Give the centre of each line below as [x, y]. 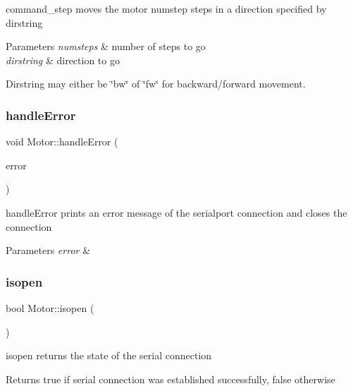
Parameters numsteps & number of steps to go [106, 46]
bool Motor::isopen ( [50, 307]
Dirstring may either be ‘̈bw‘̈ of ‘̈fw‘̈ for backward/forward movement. [156, 84]
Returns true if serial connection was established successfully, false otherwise [171, 379]
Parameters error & [48, 250]
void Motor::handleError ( [62, 142]
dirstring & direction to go [63, 60]
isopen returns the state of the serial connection [109, 355]
